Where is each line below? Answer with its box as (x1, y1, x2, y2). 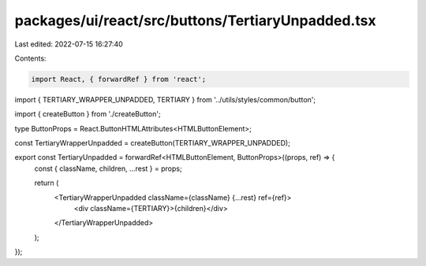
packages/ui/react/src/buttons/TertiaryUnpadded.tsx (14, 12, 376, 29)
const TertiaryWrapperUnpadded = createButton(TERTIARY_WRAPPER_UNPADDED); (14, 139, 291, 148)
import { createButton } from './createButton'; (14, 109, 161, 119)
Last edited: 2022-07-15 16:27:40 (14, 39, 124, 49)
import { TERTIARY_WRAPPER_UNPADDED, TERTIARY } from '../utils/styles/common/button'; (14, 94, 316, 104)
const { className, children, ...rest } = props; (34, 164, 182, 173)
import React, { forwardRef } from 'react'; (31, 75, 207, 83)
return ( (34, 178, 59, 188)
